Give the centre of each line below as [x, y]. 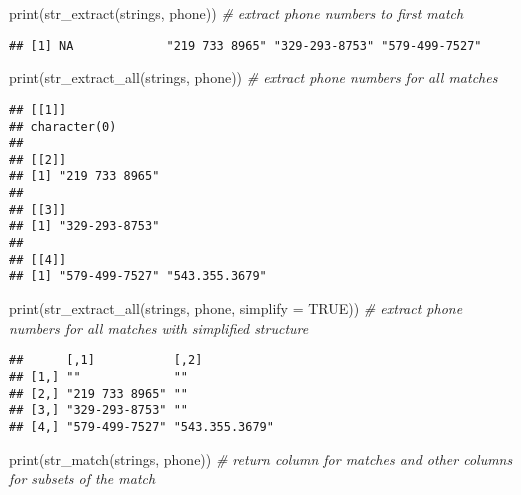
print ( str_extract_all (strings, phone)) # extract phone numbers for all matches [253, 77]
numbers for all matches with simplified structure [159, 327]
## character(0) [63, 126]
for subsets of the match [82, 478]
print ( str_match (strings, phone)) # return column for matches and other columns [261, 458]
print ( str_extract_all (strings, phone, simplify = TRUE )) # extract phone [236, 308]
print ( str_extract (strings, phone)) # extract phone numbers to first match [236, 13]
